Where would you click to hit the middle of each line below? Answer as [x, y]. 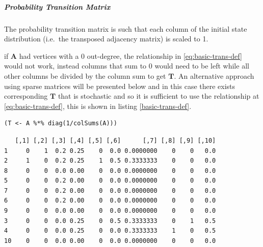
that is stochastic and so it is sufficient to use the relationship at [159, 96]
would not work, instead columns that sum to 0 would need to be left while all [127, 66]
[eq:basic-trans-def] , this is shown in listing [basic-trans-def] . [98, 106]
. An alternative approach [214, 75]
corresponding [26, 96]
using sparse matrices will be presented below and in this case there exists [120, 86]
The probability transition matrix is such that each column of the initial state [126, 28]
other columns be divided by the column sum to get [85, 75]
